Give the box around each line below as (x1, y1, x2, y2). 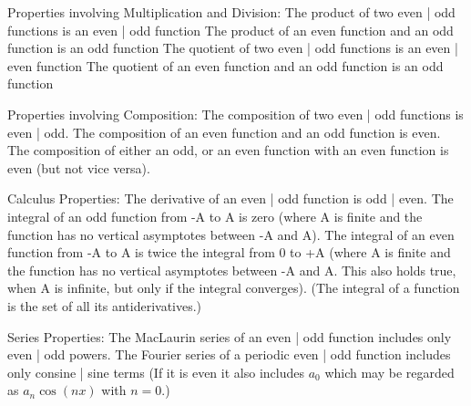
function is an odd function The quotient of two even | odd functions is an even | (7, 38, 458, 57)
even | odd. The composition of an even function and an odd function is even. (7, 122, 441, 141)
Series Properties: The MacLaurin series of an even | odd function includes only (7, 327, 452, 346)
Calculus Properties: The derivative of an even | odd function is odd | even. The (7, 189, 454, 208)
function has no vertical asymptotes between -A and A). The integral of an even (7, 224, 455, 244)
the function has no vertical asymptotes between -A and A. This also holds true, (7, 260, 456, 279)
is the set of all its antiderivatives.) (7, 296, 202, 315)
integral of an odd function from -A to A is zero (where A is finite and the (7, 206, 423, 225)
